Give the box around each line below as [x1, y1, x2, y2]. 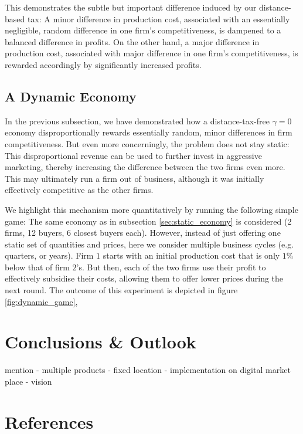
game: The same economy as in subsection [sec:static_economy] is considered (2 [5, 215, 292, 227]
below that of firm [5, 260, 70, 273]
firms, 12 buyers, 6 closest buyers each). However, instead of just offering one [5, 226, 281, 239]
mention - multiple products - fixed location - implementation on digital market [5, 364, 291, 376]
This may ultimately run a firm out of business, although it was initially [5, 172, 264, 184]
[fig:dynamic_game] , [5, 295, 78, 307]
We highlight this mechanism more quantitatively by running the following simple [5, 203, 298, 215]
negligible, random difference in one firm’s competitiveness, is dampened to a [5, 24, 281, 36]
